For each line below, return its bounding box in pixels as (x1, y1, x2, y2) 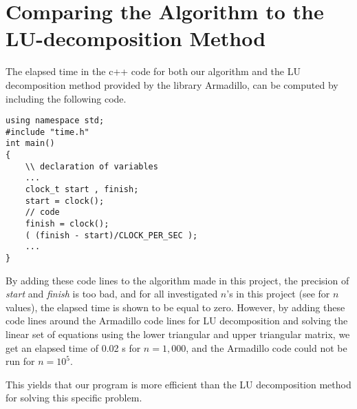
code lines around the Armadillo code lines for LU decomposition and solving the (6, 313, 348, 328)
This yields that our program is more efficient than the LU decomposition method (6, 377, 351, 391)
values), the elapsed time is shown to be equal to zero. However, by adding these (6, 300, 345, 314)
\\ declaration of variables (25, 161, 158, 171)
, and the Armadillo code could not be (186, 340, 347, 355)
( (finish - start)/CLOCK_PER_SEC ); (25, 230, 198, 240)
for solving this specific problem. (6, 390, 142, 405)
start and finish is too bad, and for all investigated (6, 286, 218, 301)
